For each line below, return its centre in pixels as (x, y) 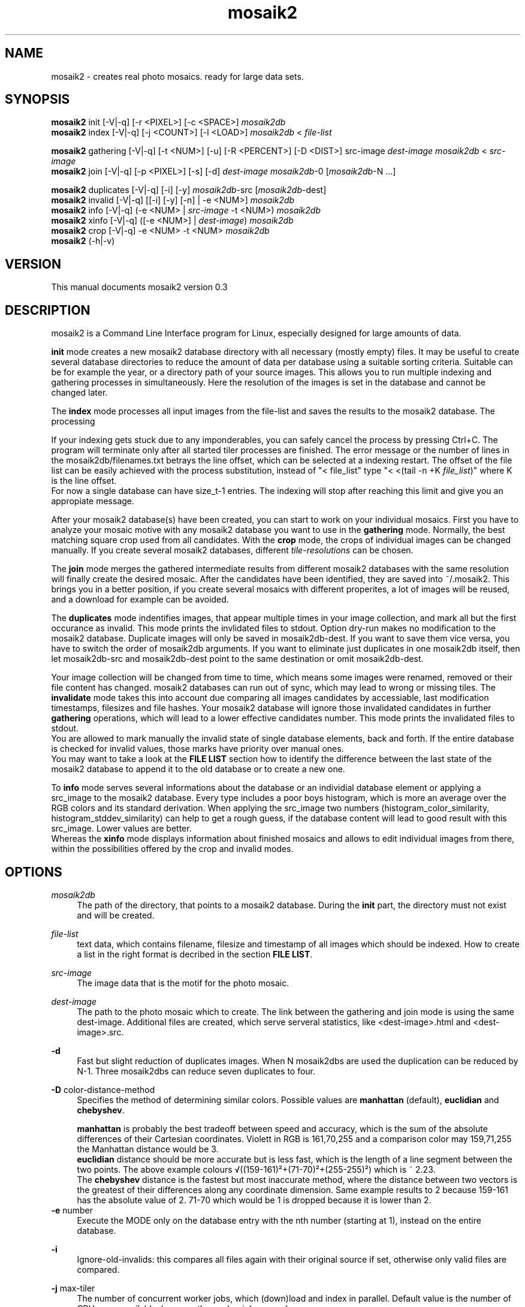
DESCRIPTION (48, 310)
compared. (98, 1269)
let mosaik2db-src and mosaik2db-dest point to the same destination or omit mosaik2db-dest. (237, 659)
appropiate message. (93, 501)
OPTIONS (34, 872)
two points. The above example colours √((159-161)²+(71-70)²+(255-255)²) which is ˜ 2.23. (256, 1169)
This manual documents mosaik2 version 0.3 (139, 287)
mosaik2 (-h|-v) (83, 241)
